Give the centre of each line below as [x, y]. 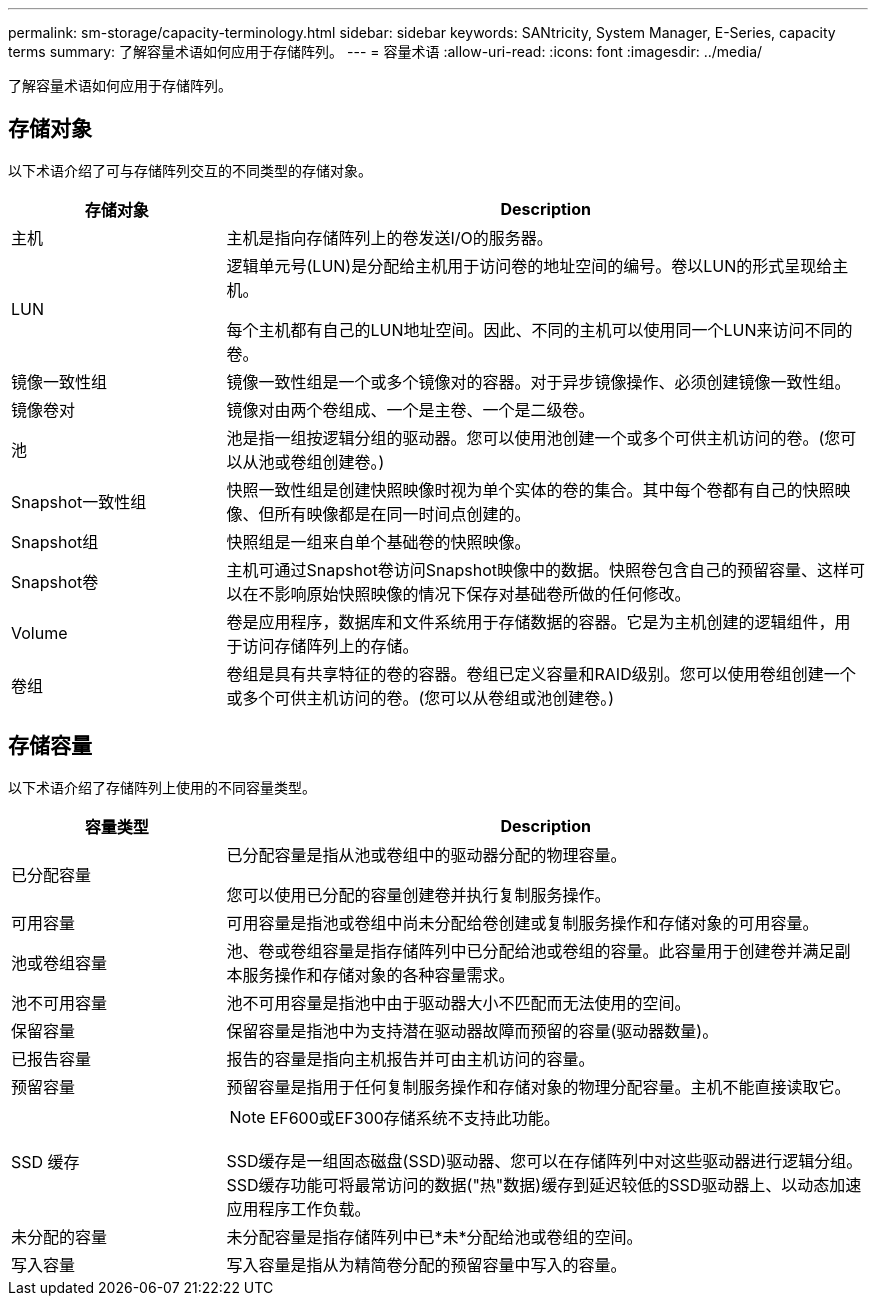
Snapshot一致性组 [79, 501]
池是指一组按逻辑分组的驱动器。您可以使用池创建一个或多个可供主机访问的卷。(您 [533, 437]
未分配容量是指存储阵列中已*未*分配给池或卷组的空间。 [434, 1236]
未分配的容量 [59, 1236]
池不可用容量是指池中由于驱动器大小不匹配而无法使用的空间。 [458, 1002]
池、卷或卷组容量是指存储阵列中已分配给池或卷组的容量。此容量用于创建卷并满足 [530, 950]
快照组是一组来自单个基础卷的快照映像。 [378, 541]
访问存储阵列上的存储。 [330, 645]
